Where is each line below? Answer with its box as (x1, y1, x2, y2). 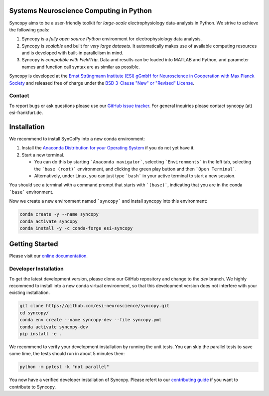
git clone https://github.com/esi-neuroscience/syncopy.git (19, 303, 170, 309)
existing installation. (9, 289, 50, 296)
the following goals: (9, 26, 50, 32)
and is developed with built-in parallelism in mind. (21, 50, 124, 56)
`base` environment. (9, 189, 54, 195)
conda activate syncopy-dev (19, 324, 88, 330)
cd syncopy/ (19, 310, 49, 316)
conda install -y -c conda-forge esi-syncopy (19, 225, 133, 231)
